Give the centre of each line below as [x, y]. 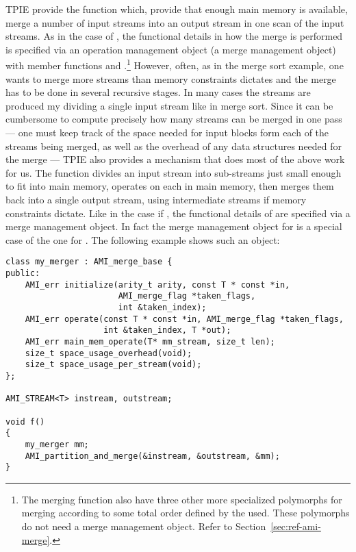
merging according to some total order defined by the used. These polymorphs [186, 513]
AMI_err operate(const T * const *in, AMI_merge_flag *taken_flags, [184, 319]
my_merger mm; [57, 444]
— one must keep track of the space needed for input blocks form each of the [167, 132]
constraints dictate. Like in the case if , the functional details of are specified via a [178, 213]
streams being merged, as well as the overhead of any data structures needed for [174, 146]
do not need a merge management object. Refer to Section [144, 526]
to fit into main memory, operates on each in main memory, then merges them [170, 186]
